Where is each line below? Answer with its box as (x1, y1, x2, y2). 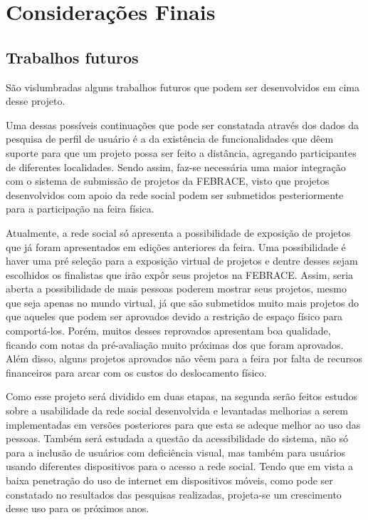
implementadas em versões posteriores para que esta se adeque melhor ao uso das (6, 417, 361, 432)
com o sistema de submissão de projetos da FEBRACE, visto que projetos (6, 173, 330, 188)
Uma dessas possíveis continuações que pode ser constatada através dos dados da (6, 117, 359, 132)
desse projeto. (6, 93, 65, 108)
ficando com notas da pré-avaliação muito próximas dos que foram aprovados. (6, 337, 344, 352)
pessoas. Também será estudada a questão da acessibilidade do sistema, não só (6, 431, 349, 446)
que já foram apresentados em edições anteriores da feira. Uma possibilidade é (6, 239, 346, 254)
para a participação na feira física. (6, 201, 154, 216)
